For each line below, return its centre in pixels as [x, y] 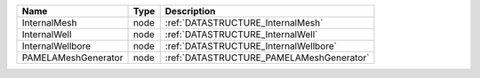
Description [190, 11]
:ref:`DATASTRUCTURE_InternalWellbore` [251, 46]
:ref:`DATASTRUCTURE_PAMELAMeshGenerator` [267, 58]
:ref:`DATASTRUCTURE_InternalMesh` [244, 23]
